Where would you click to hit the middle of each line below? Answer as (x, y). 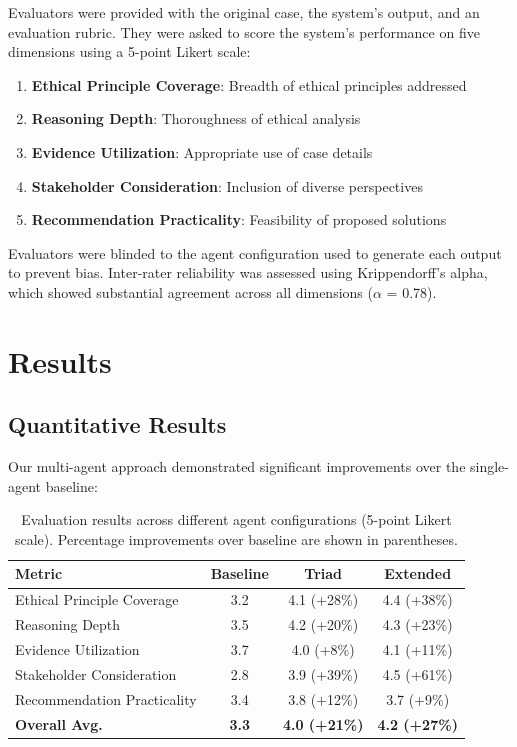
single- (489, 466)
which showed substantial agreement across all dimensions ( (190, 291)
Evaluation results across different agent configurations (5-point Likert (236, 519)
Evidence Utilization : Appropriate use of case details (202, 151)
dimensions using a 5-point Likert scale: (129, 51)
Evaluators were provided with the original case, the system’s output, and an (244, 12)
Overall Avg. (59, 723)
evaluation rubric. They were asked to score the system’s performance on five (244, 31)
